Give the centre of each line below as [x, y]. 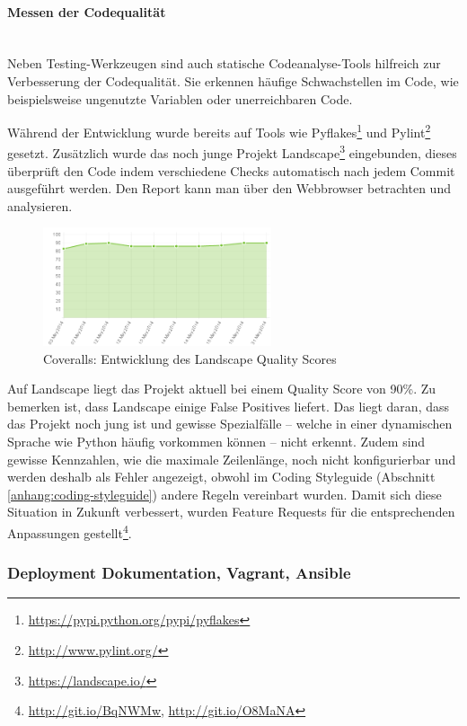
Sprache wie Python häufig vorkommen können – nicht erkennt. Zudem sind [216, 442]
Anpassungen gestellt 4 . [70, 531]
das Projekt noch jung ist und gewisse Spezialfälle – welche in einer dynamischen [230, 424]
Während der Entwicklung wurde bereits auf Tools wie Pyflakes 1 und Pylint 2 [219, 131]
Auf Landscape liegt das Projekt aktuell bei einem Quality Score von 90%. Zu [222, 389]
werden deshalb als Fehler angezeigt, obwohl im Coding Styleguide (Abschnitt [221, 477]
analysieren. [40, 205]
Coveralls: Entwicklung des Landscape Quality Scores [190, 358]
